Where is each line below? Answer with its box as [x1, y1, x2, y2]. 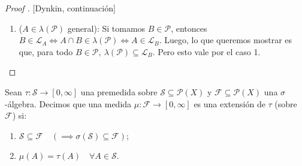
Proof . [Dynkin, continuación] [5, 2, 116, 14]
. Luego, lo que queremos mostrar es [159, 34, 292, 46]
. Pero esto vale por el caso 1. [152, 45, 261, 58]
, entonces [171, 22, 207, 34]
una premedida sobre [80, 85, 158, 98]
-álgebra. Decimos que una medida [5, 97, 132, 110]
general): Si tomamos [67, 22, 146, 34]
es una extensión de [194, 97, 265, 110]
